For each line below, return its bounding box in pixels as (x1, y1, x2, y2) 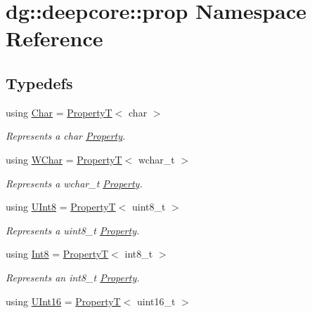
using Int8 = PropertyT (6, 246, 109, 261)
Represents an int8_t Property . (6, 269, 140, 284)
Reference (6, 24, 103, 53)
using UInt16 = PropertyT (6, 293, 121, 308)
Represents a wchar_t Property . (6, 175, 143, 190)
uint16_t (137, 293, 176, 308)
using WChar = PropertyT (6, 152, 122, 166)
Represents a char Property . (6, 128, 126, 143)
